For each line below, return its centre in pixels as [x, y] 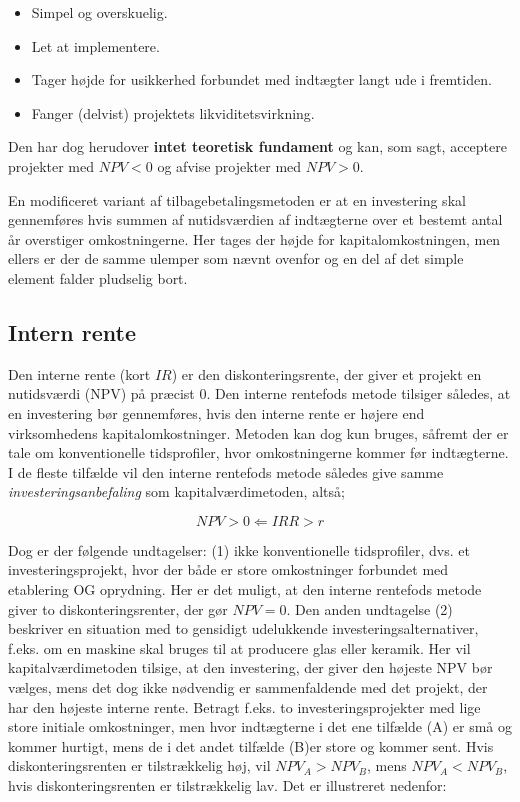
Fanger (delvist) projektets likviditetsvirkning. [173, 112]
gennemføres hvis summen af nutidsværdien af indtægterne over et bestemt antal [255, 219]
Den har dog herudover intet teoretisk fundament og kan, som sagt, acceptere [257, 146]
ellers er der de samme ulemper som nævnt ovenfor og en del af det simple [236, 258]
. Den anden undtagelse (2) [369, 608]
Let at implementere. [95, 45]
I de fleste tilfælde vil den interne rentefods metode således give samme [226, 471]
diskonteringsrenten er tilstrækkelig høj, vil [139, 765]
